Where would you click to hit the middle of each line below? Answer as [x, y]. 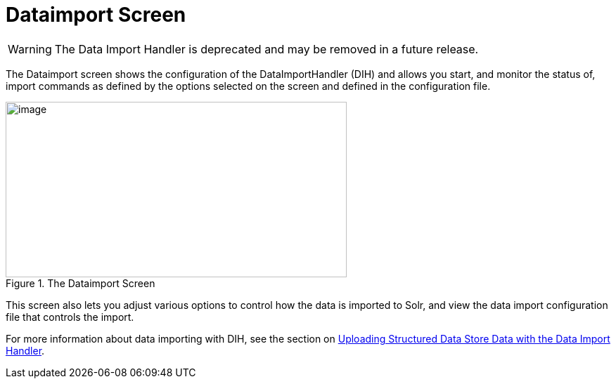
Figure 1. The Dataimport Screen [81, 283]
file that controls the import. [70, 317]
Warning [30, 49]
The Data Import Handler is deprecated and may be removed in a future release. [267, 49]
